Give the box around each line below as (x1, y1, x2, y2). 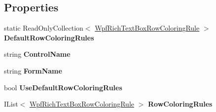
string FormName (4, 65, 62, 75)
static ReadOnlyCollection (4, 23, 83, 33)
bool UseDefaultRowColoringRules (4, 82, 122, 92)
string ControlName (4, 49, 71, 59)
